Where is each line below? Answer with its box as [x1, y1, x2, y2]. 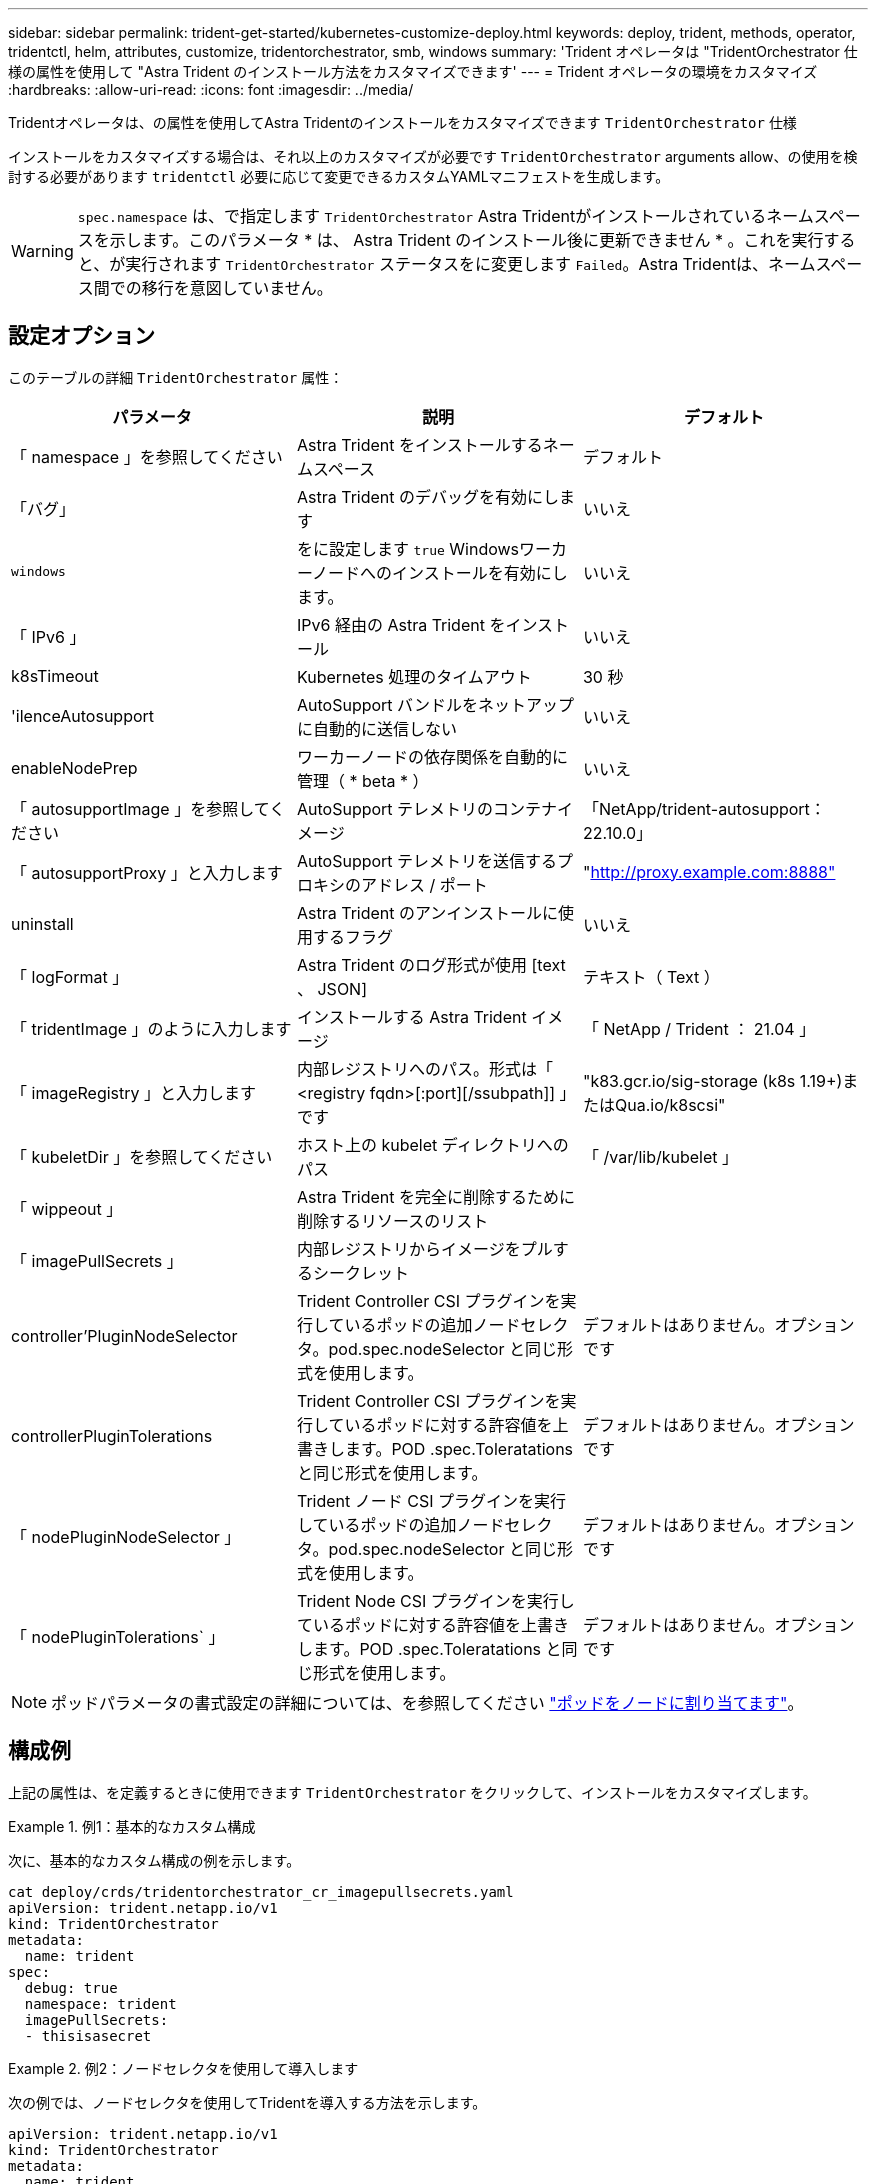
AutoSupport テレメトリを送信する [296, 850, 558, 871]
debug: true [24, 1979, 118, 1996]
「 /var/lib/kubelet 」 [582, 1146, 739, 1167]
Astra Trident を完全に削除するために [296, 1186, 576, 1207]
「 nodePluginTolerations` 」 [11, 1626, 225, 1647]
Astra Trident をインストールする [296, 434, 543, 455]
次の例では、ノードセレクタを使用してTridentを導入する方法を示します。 [8, 2093, 487, 2111]
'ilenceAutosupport [11, 705, 155, 726]
